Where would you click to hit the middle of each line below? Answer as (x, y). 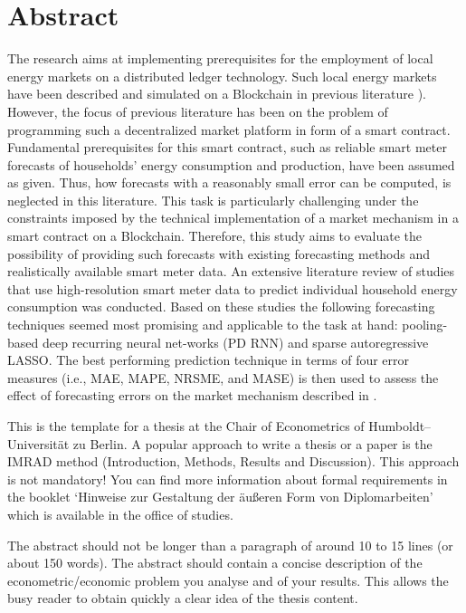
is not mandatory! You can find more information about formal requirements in (228, 479)
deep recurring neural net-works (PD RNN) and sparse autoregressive (235, 342)
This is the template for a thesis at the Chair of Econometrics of (186, 426)
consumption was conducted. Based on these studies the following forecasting (221, 306)
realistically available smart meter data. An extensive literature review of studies (231, 271)
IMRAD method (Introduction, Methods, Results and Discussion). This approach (233, 461)
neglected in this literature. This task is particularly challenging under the (213, 200)
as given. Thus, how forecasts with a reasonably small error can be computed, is (229, 182)
